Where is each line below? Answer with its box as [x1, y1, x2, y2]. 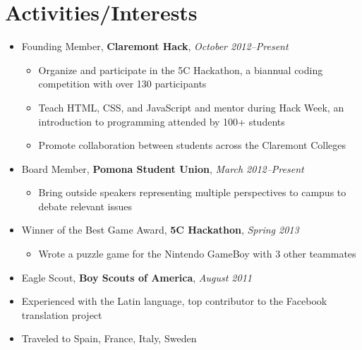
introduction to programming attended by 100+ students [38, 114, 285, 128]
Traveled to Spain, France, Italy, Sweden [21, 331, 197, 346]
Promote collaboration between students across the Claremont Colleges [38, 138, 346, 152]
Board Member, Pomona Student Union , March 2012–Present [21, 161, 304, 176]
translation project [21, 307, 102, 322]
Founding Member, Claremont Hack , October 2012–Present [21, 39, 289, 54]
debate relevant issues [38, 198, 133, 213]
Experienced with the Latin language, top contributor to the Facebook [21, 294, 327, 308]
